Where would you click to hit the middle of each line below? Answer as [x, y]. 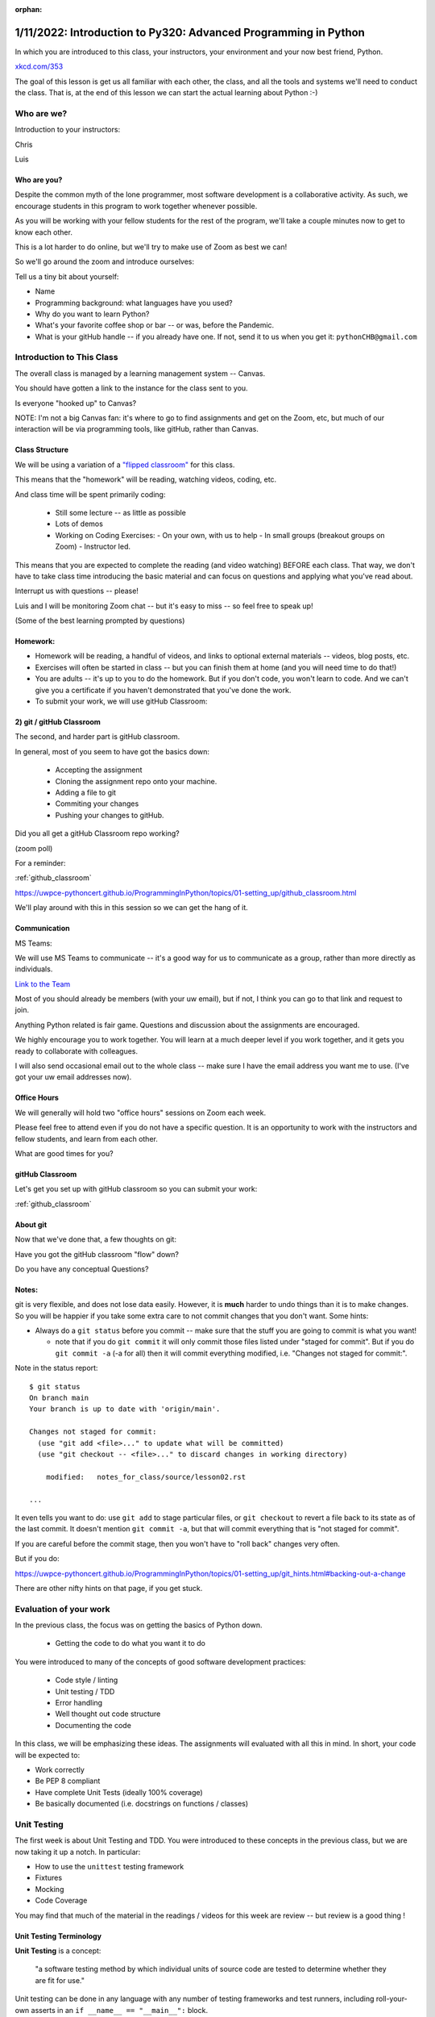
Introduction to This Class [66, 357]
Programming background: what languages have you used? [134, 303]
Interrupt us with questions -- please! [77, 591]
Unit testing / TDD [85, 1691]
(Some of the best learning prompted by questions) [100, 620]
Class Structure [41, 450]
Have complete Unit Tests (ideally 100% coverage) [119, 1792]
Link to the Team [43, 983]
